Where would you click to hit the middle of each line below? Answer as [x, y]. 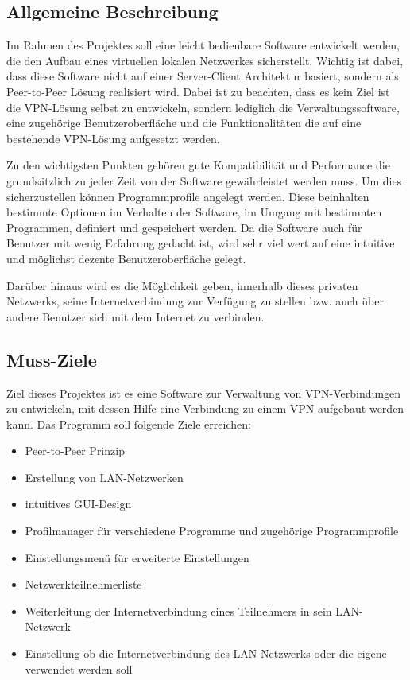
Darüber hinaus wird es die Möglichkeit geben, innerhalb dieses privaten [182, 285]
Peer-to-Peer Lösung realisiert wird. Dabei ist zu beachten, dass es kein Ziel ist [198, 91]
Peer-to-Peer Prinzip [75, 451]
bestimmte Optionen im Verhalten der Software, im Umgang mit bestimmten [194, 212]
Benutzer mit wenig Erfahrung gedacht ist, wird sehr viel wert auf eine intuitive [201, 243]
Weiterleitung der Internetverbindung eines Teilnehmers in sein [178, 610]
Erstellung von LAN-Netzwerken [104, 477]
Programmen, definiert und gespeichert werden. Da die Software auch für [184, 227]
